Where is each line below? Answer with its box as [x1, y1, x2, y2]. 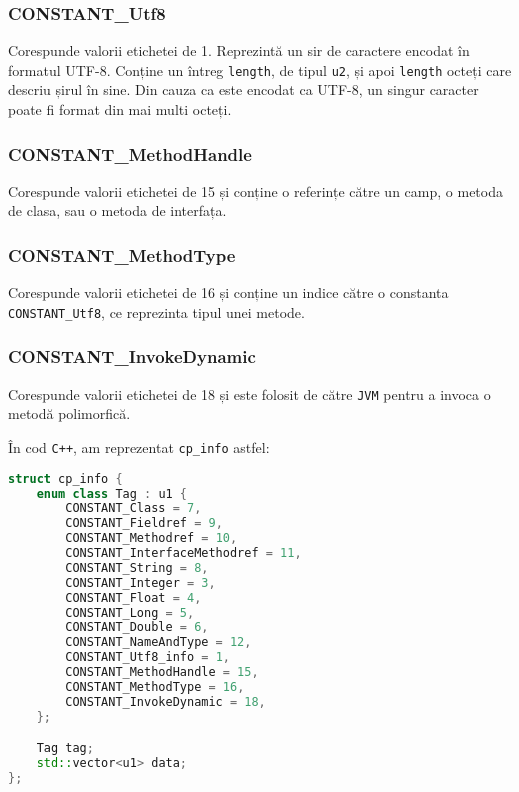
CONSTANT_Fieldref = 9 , [65, 516, 223, 531]
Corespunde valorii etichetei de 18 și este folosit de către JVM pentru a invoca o [8, 383, 491, 404]
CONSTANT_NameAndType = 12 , [65, 635, 252, 650]
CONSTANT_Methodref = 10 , [65, 531, 238, 546]
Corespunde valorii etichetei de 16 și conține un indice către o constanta [8, 282, 449, 303]
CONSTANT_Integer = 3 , [65, 575, 216, 590]
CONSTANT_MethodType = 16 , [65, 679, 245, 694]
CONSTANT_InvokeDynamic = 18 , [65, 694, 266, 709]
